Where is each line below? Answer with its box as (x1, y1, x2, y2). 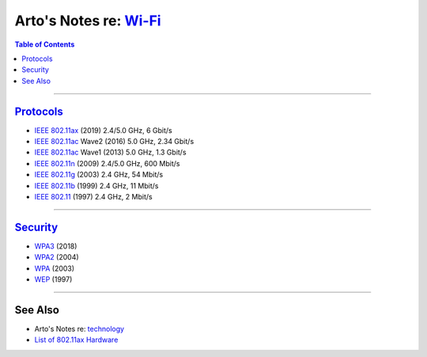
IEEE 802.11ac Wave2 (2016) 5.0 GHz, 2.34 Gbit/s (34, 137, 195, 146)
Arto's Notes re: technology (34, 324, 125, 333)
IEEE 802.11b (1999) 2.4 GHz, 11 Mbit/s (34, 180, 159, 190)
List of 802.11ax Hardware (34, 335, 119, 344)
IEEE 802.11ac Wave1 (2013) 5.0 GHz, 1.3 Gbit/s (34, 147, 187, 158)
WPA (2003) (34, 264, 75, 273)
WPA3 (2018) (34, 241, 77, 251)
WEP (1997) (34, 275, 73, 284)
